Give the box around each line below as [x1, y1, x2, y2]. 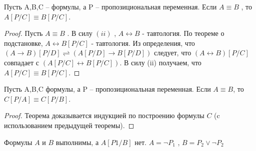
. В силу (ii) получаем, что [119, 57, 201, 67]
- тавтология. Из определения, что [91, 37, 195, 48]
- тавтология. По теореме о [142, 28, 224, 38]
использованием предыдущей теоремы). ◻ [4, 120, 134, 130]
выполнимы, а [55, 137, 99, 147]
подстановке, [4, 37, 43, 48]
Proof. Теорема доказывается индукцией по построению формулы [4, 110, 204, 121]
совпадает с [4, 57, 39, 67]
